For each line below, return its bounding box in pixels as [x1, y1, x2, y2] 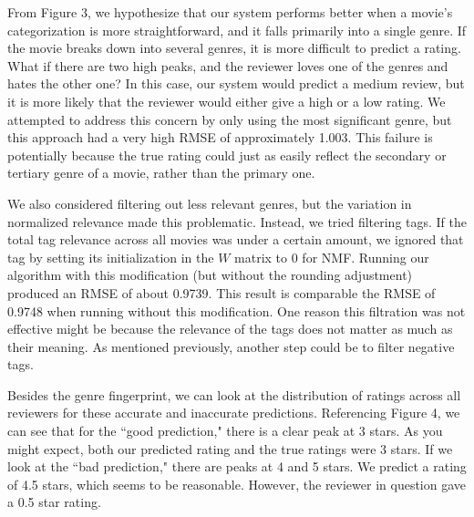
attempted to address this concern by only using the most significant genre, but [7, 109, 452, 129]
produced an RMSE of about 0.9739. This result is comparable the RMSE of [7, 283, 436, 302]
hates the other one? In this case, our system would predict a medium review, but [7, 74, 465, 93]
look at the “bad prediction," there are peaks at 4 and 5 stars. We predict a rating [7, 457, 467, 476]
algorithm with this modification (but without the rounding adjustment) [7, 265, 413, 284]
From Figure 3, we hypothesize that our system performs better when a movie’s [7, 3, 453, 21]
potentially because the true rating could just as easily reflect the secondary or [7, 145, 447, 164]
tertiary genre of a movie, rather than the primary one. [7, 163, 315, 182]
